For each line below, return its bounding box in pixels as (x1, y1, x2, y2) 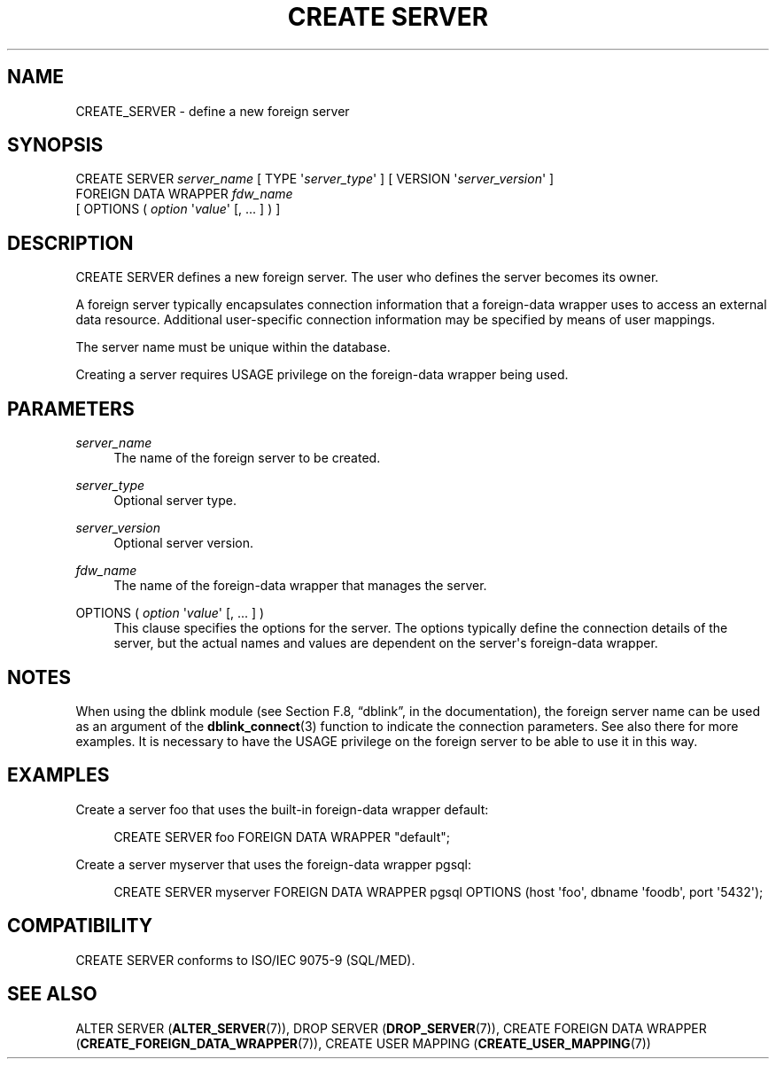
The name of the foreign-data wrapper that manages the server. (113, 578, 487, 594)
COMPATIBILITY (7, 914, 152, 938)
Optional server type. (113, 493, 237, 509)
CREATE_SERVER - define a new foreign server (75, 103, 350, 119)
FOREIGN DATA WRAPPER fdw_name (75, 186, 293, 202)
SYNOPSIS (7, 134, 104, 157)
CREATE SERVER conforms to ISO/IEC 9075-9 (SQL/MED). (75, 952, 415, 968)
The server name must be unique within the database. (75, 339, 391, 355)
